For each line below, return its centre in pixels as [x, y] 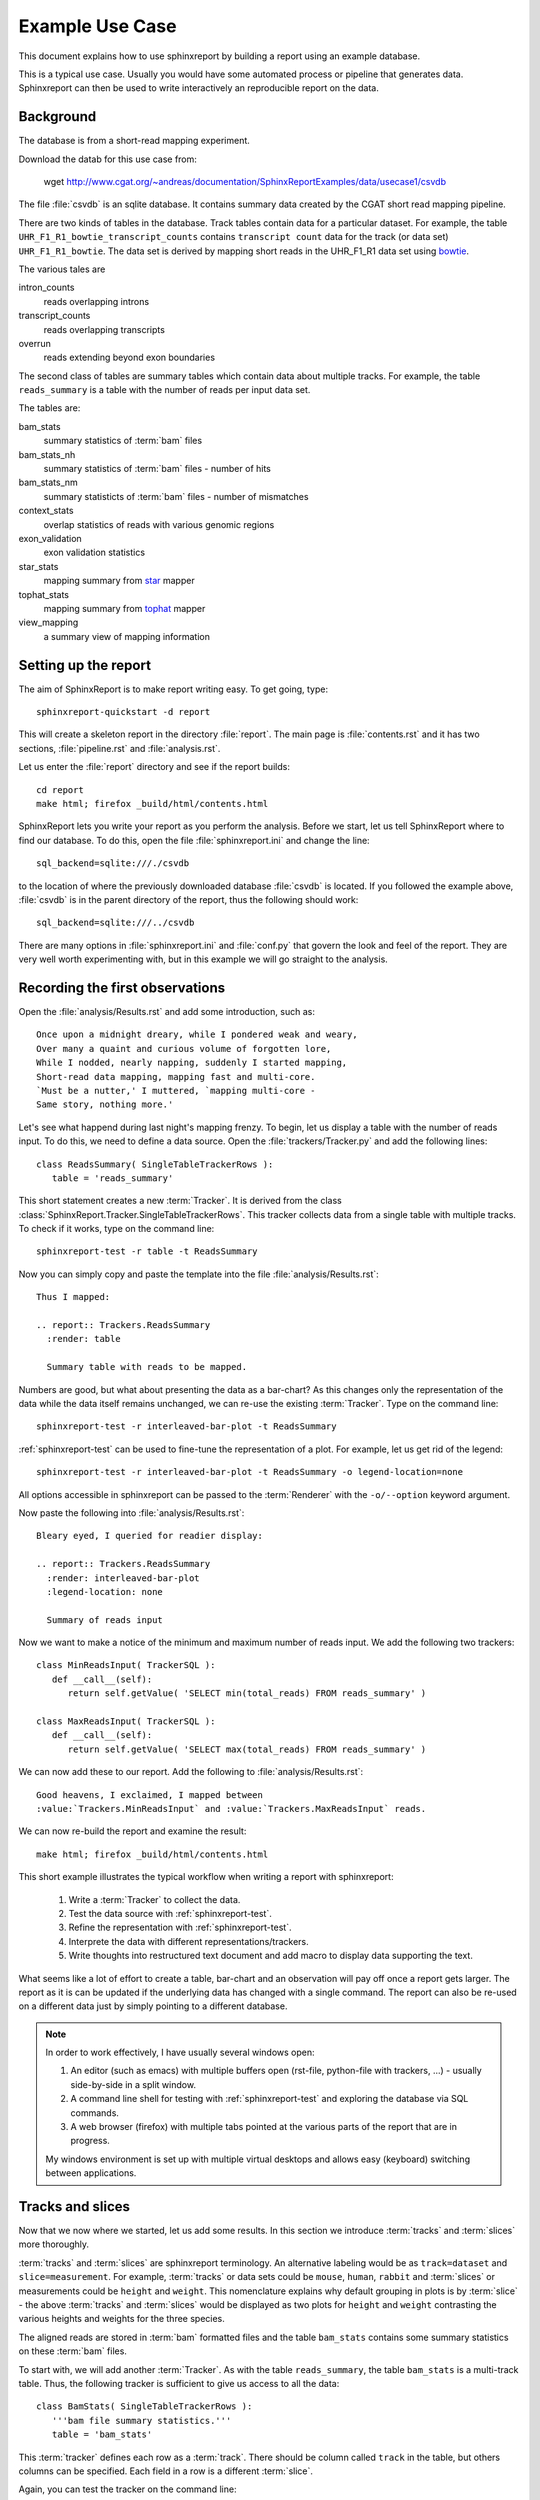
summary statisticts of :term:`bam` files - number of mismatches [176, 496]
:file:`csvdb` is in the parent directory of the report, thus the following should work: [188, 899]
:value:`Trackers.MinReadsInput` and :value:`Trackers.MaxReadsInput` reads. [231, 1808]
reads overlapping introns [96, 301]
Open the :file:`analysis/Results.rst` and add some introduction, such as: [166, 1012]
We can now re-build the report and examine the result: [132, 1831]
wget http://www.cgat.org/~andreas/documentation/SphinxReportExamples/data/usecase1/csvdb [245, 182]
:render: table [83, 1339]
